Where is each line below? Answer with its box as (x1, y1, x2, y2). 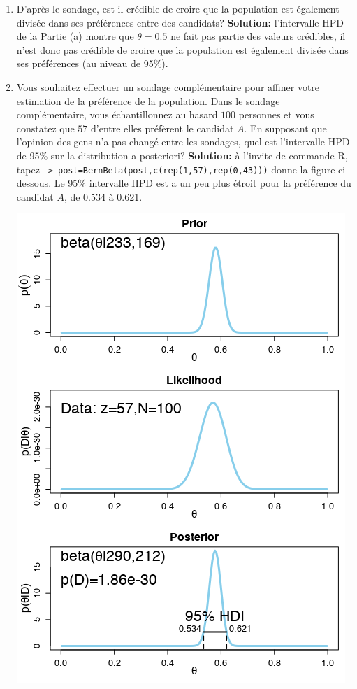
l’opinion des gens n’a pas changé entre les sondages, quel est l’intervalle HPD (16, 134, 350, 149)
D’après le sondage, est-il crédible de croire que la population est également (16, 1, 340, 15)
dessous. (16, 176, 52, 190)
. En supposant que (244, 120, 327, 135)
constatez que (16, 120, 75, 135)
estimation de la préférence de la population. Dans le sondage (16, 93, 280, 108)
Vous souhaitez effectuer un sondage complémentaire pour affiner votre (16, 79, 320, 94)
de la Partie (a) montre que (16, 29, 134, 43)
